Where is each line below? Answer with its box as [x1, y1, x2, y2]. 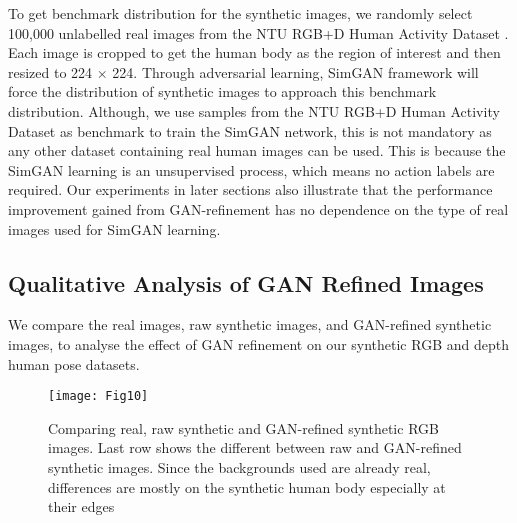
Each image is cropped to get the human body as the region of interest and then [8, 42, 501, 63]
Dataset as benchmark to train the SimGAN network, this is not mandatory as [8, 120, 492, 141]
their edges [48, 496, 115, 517]
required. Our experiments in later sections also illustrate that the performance [8, 179, 493, 200]
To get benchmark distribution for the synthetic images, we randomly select [8, 3, 473, 23]
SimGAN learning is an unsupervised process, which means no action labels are [8, 159, 495, 180]
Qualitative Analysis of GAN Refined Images [8, 267, 484, 298]
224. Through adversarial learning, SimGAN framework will [112, 61, 479, 82]
